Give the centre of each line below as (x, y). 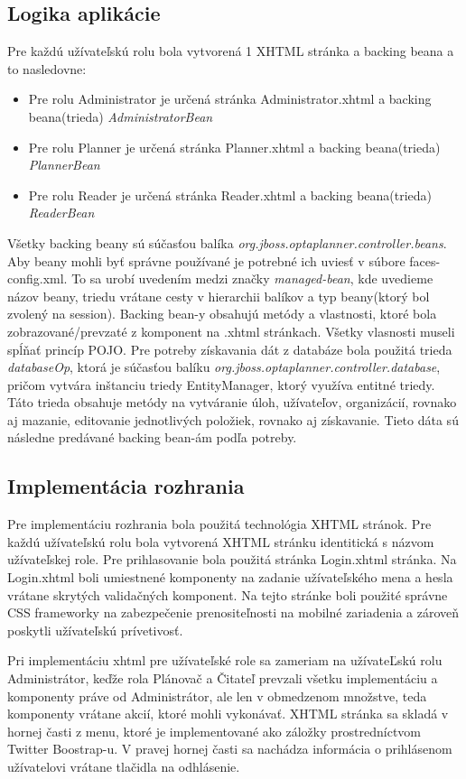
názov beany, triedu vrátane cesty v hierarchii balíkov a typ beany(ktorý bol (219, 296)
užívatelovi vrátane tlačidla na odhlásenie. (124, 766)
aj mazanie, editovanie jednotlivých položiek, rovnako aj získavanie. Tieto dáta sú (233, 419)
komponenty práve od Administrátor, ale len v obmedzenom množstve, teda (217, 696)
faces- (425, 260)
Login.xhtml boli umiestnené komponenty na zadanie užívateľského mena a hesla (230, 577)
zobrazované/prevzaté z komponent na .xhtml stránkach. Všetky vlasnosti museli (231, 331)
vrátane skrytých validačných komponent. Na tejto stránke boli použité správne (228, 594)
